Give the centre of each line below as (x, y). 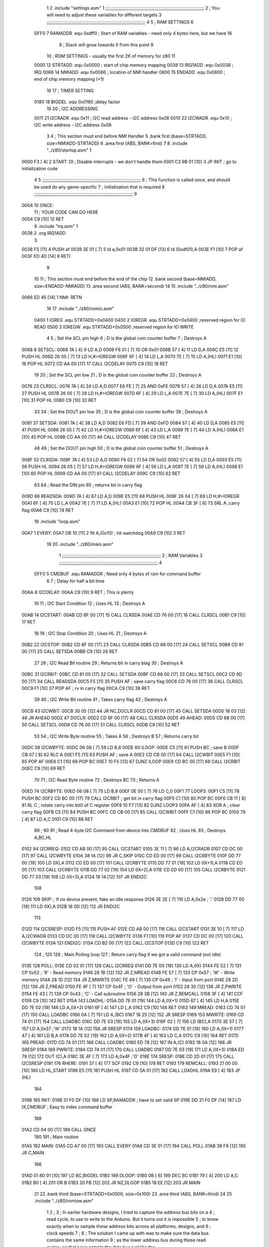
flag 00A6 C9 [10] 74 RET (48, 510)
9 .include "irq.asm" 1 (56, 226)
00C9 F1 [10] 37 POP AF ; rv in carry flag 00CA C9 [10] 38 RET (86, 688)
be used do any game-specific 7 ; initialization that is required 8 (99, 187)
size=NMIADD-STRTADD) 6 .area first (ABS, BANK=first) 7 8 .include (117, 143)
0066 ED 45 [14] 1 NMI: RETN (52, 297)
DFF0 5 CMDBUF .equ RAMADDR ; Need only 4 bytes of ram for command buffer (118, 574)
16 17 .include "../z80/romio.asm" (80, 309)
